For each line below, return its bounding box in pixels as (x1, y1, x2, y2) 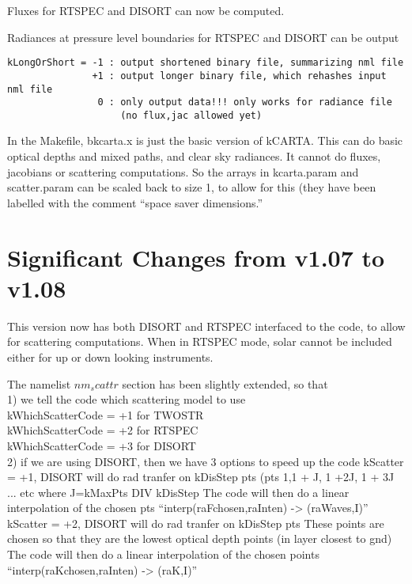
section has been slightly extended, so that (122, 375, 328, 392)
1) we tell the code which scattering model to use (7, 391, 246, 408)
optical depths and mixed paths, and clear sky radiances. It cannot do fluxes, (7, 148, 381, 165)
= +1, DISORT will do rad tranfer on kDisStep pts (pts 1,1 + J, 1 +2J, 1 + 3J (7, 468, 395, 485)
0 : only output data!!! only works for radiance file (97, 97, 392, 108)
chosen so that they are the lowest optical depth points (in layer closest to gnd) (7, 530, 392, 547)
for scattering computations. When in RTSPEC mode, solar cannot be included (7, 333, 392, 350)
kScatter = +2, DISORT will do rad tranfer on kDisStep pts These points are (7, 514, 384, 531)
